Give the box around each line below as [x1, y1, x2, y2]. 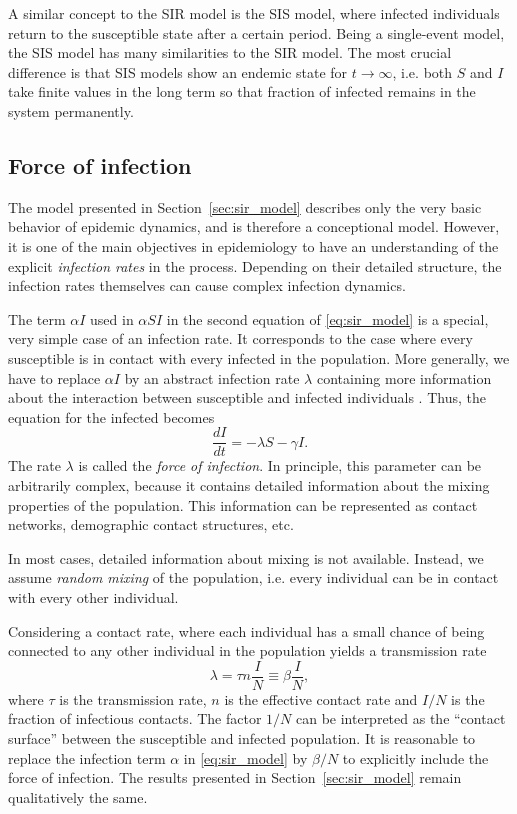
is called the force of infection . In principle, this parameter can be [78, 455, 482, 476]
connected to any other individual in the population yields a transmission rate [8, 640, 487, 661]
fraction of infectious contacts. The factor [8, 708, 262, 729]
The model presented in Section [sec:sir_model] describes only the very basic [8, 196, 482, 217]
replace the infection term [8, 747, 166, 768]
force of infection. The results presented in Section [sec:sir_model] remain [8, 767, 462, 788]
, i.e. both [392, 61, 453, 82]
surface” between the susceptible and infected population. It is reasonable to [8, 727, 476, 748]
